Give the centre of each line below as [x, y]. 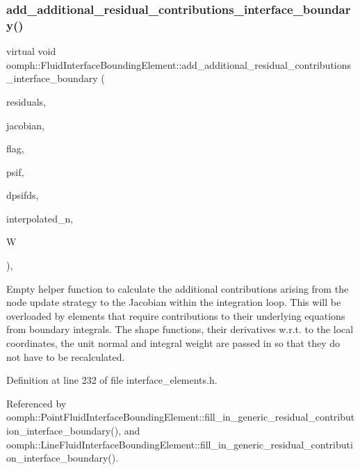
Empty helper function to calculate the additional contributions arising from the [178, 288]
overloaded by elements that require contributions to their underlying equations [176, 315]
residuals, [26, 101]
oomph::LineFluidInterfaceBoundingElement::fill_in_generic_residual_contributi [180, 444]
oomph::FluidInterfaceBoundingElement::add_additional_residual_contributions [179, 64]
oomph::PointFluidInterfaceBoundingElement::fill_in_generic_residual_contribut [181, 417]
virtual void [31, 51]
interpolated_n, [40, 218]
